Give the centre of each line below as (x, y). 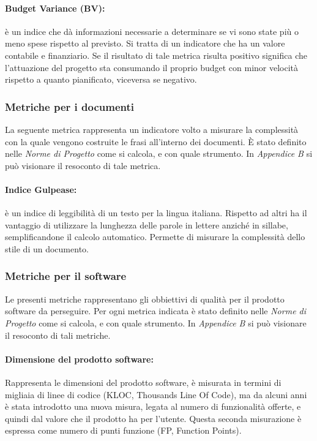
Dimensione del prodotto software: (79, 359)
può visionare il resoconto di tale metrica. (83, 165)
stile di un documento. (47, 248)
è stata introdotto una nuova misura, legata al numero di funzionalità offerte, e (153, 406)
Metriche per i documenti (70, 106)
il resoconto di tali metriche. (58, 335)
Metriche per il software (66, 276)
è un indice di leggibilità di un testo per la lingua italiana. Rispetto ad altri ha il (156, 213)
